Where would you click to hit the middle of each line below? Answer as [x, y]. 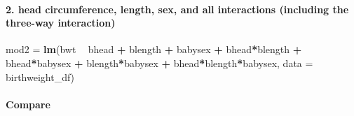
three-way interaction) [61, 23]
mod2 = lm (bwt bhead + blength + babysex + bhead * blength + [154, 49]
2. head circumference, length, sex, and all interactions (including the [177, 9]
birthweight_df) [40, 77]
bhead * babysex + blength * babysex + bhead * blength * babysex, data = [159, 63]
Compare [28, 104]
